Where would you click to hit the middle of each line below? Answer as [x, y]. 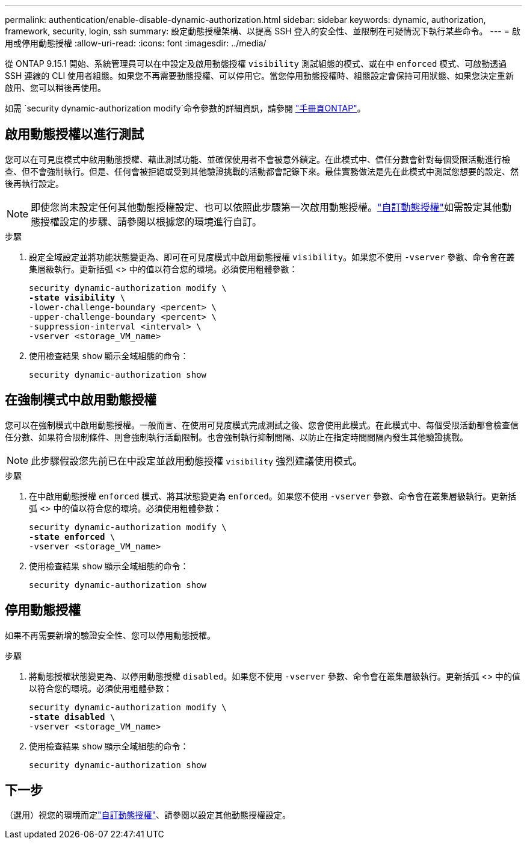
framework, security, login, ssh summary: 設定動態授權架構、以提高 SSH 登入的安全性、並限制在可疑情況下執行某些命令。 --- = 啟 [263, 31]
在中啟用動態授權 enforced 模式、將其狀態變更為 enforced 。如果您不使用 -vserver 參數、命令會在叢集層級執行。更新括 [273, 496]
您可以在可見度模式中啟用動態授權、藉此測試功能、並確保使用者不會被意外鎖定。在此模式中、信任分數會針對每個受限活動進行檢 [257, 159]
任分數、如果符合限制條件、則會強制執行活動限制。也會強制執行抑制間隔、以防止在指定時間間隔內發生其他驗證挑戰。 [236, 437]
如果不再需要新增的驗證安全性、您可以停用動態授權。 [110, 635]
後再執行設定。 [34, 183]
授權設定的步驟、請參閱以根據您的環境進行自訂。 [151, 221]
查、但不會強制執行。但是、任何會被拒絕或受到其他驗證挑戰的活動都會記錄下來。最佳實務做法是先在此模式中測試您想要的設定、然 [262, 171]
